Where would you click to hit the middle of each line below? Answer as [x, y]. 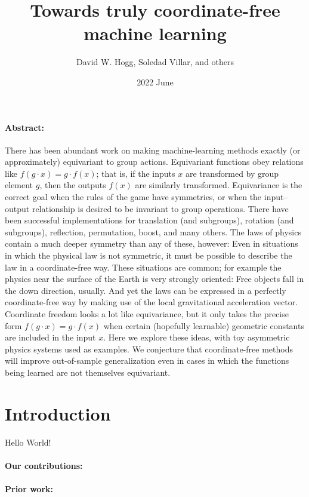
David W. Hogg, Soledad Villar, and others [155, 62]
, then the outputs [73, 185]
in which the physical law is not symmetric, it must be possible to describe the [149, 255]
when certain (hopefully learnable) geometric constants [204, 325]
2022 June [155, 82]
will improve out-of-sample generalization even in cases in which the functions [147, 361]
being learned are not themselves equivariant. [88, 372]
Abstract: [25, 127]
